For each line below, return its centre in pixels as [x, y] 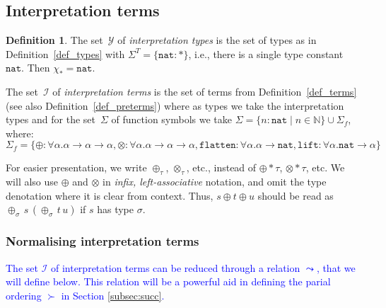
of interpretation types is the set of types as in [217, 40]
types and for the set [51, 119]
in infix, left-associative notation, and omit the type [215, 182]
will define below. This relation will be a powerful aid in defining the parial [168, 281]
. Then [36, 68]
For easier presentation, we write [76, 167]
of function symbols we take [172, 119]
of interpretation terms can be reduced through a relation [175, 267]
